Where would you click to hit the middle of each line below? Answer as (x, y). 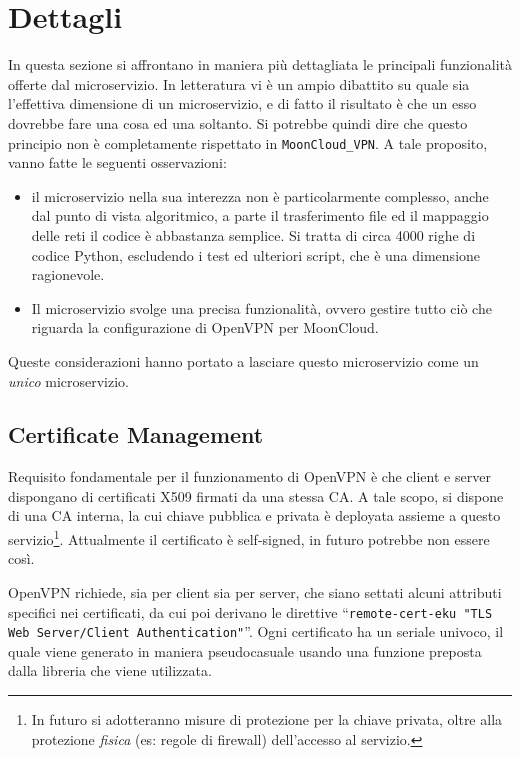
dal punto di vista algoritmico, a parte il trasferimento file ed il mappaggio (260, 215)
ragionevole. (68, 274)
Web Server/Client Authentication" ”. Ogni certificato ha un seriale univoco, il (256, 631)
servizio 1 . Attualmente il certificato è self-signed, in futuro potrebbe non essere (249, 537)
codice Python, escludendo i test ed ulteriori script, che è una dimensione (256, 254)
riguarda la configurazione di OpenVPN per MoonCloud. (205, 327)
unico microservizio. (69, 380)
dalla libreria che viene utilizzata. (110, 670)
